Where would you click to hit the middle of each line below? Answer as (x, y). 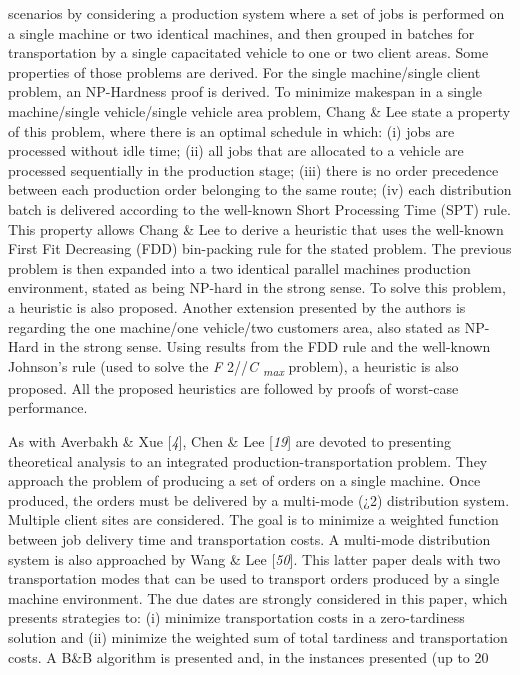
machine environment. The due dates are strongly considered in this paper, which (258, 597)
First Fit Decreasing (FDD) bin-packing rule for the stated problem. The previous (260, 248)
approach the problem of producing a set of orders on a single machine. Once (244, 480)
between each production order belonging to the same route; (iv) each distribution (260, 189)
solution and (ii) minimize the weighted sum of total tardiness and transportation (258, 636)
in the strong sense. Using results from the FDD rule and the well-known (267, 346)
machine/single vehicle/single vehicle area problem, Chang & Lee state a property (259, 110)
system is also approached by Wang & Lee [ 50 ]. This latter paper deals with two (254, 558)
